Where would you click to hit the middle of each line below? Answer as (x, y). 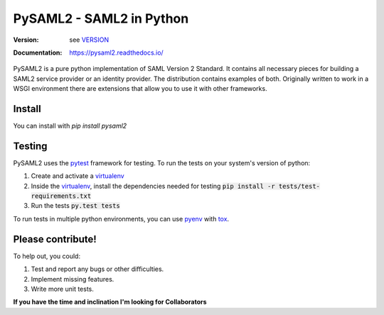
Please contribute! (55, 239)
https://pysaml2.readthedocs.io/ (116, 52)
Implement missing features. (73, 279)
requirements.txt (61, 196)
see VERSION (89, 40)
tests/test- (299, 186)
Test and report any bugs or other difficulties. (97, 269)
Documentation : (38, 52)
